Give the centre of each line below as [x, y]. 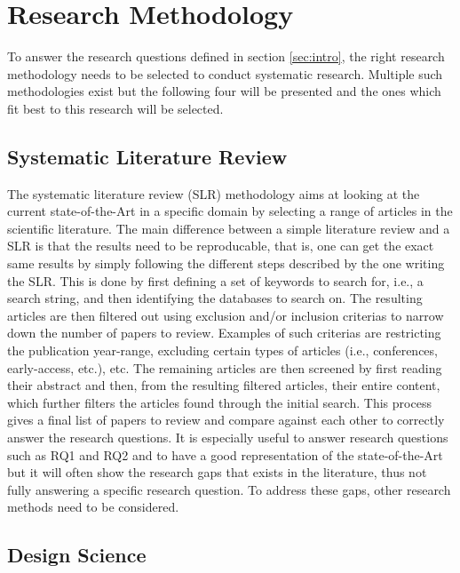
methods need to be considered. [93, 507]
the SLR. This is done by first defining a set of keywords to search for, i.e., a [215, 280]
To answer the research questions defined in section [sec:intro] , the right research [226, 56]
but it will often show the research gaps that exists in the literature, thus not [217, 472]
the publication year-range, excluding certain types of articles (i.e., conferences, [222, 350]
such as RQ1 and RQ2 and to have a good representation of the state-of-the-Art [225, 454]
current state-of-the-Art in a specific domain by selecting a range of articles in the [230, 211]
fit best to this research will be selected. [115, 108]
